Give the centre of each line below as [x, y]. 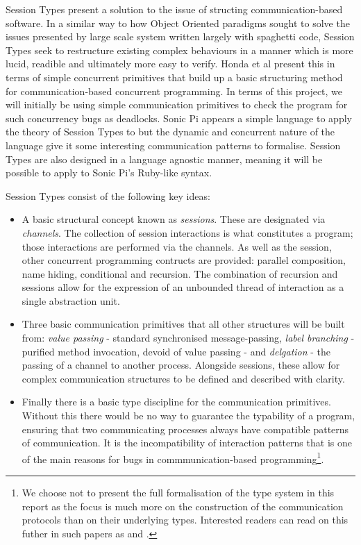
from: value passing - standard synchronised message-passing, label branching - [188, 338]
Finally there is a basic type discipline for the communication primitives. [176, 402]
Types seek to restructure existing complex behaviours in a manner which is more [179, 50]
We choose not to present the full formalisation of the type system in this [178, 493]
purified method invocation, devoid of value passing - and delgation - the [176, 351]
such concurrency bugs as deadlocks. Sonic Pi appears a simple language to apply [179, 118]
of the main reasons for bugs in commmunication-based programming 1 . [173, 458]
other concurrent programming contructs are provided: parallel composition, [184, 260]
